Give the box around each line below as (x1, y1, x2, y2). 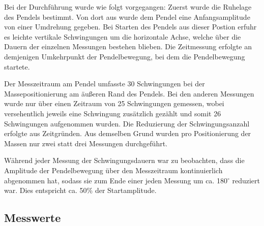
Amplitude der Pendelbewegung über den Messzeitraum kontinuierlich (4, 165, 223, 175)
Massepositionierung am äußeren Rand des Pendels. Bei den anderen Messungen (4, 88, 254, 99)
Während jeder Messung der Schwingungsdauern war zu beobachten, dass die (4, 155, 245, 166)
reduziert (232, 175, 260, 185)
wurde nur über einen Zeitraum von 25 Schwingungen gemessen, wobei (4, 98, 224, 109)
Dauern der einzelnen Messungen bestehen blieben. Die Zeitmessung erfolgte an (4, 41, 252, 52)
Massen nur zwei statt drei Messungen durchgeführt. (4, 138, 167, 148)
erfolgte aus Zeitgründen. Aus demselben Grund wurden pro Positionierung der (4, 128, 251, 139)
